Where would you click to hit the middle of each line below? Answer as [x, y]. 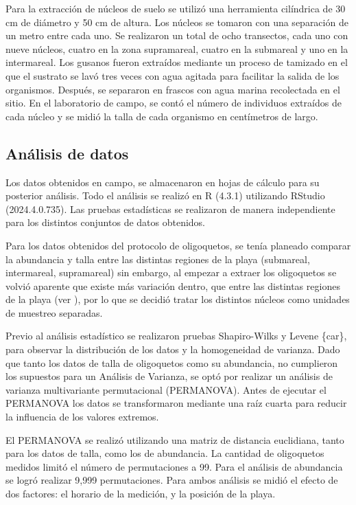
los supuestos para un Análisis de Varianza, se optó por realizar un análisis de [169, 376]
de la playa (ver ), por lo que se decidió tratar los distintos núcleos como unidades [178, 299]
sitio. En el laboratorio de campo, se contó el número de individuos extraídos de [174, 103]
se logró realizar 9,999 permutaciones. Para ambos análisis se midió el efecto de [172, 480]
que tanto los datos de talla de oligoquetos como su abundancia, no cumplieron [172, 362]
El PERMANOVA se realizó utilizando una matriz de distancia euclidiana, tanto [175, 439]
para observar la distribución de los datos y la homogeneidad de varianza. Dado [173, 349]
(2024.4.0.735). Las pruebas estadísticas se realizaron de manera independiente [170, 209]
